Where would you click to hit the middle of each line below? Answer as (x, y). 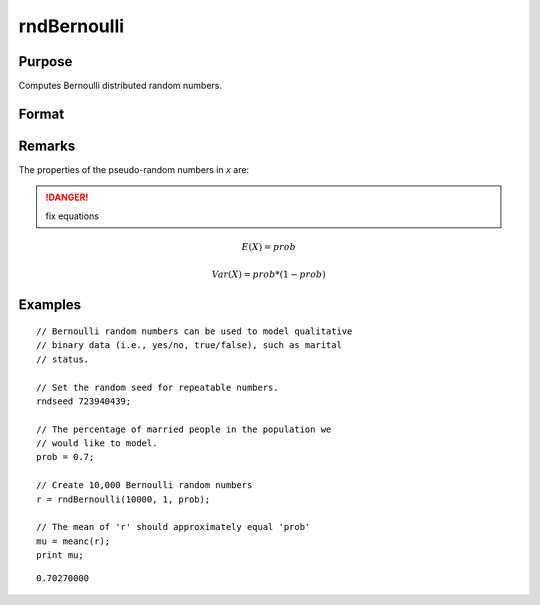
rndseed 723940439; (84, 401)
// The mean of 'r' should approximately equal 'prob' (173, 527)
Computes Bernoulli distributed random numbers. (120, 86)
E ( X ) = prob (269, 246)
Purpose (45, 61)
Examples (50, 305)
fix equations (72, 216)
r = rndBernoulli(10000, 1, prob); (123, 499)
